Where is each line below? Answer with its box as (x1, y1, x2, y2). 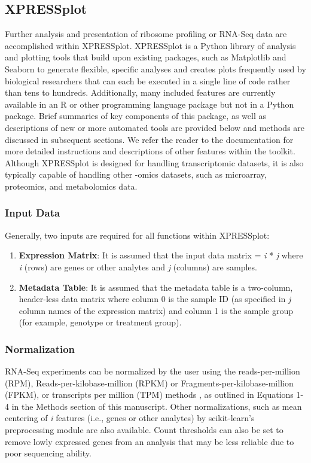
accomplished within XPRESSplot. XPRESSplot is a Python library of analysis (5, 39, 296, 51)
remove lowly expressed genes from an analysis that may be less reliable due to (5, 435, 294, 447)
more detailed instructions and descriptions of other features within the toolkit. (5, 145, 295, 157)
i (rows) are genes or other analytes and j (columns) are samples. (19, 260, 257, 273)
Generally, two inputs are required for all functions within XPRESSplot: (5, 229, 270, 241)
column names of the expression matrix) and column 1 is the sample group (19, 304, 294, 316)
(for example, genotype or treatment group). (19, 316, 182, 328)
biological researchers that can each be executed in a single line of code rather (5, 74, 291, 87)
